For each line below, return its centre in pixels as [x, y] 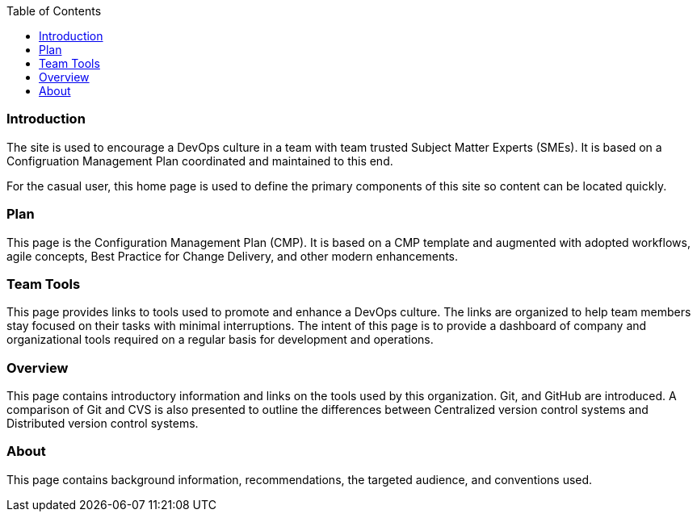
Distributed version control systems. [103, 423]
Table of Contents [54, 11]
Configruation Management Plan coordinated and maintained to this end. [200, 161]
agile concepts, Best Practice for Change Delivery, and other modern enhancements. [233, 256]
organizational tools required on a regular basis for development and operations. [220, 340]
